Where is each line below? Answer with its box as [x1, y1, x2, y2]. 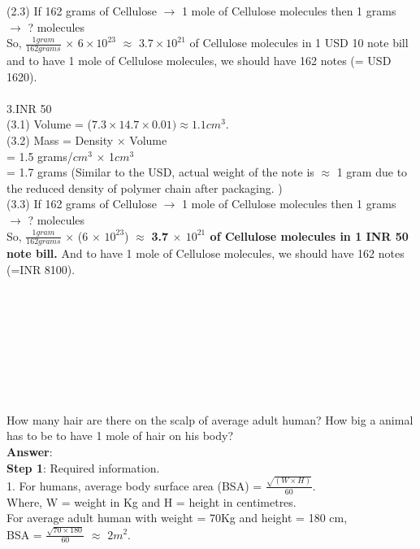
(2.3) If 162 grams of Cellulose [6, 2, 157, 19]
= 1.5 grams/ [6, 147, 73, 164]
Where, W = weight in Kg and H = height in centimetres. [6, 493, 297, 510]
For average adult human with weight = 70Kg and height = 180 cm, [6, 509, 348, 526]
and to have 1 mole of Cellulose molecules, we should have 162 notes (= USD [6, 52, 392, 69]
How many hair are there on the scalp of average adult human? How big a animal [6, 411, 414, 428]
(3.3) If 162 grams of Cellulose [6, 195, 157, 212]
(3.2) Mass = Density [6, 131, 114, 148]
